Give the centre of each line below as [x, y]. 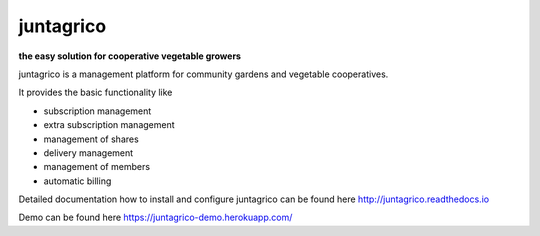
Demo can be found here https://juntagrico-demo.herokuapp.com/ [155, 217]
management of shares [91, 139]
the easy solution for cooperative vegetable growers [130, 56]
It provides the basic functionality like [95, 92]
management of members [96, 167]
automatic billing [77, 181]
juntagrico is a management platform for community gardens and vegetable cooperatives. [203, 74]
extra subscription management [109, 125]
